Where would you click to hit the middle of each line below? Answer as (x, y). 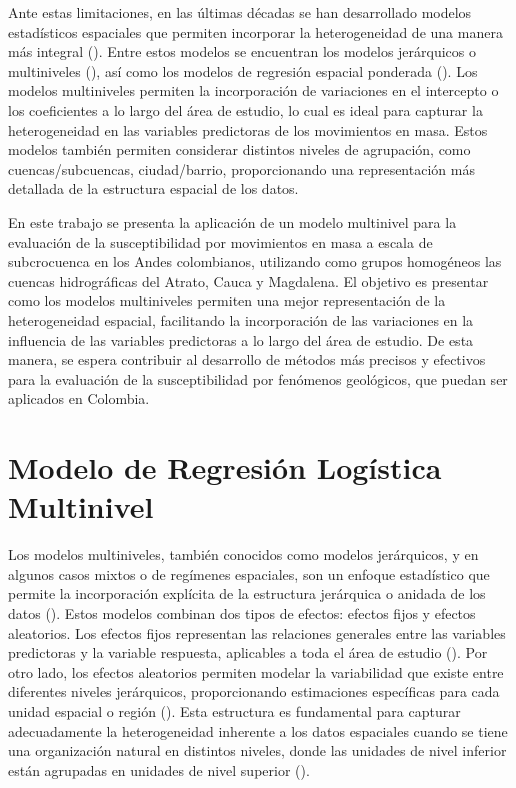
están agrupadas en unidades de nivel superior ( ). (159, 769)
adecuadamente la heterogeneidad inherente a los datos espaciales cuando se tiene (258, 730)
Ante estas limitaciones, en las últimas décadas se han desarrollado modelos (240, 12)
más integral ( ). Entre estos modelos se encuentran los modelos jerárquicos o (242, 51)
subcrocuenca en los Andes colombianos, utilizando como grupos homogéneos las (255, 261)
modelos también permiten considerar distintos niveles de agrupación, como (239, 149)
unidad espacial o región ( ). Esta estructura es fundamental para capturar (234, 710)
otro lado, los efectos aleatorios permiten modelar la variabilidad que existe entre (256, 671)
